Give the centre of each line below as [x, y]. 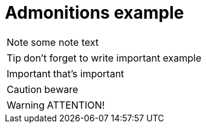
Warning [26, 105]
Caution [24, 89]
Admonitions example [95, 13]
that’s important [89, 73]
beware [61, 89]
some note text [65, 42]
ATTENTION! [76, 105]
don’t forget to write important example [113, 58]
